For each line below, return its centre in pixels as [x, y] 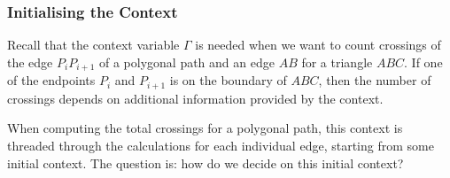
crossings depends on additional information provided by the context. [195, 98]
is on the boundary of [228, 80]
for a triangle [337, 62]
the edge [30, 62]
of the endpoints [51, 80]
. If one [423, 62]
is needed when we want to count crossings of [318, 45]
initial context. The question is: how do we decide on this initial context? [206, 163]
